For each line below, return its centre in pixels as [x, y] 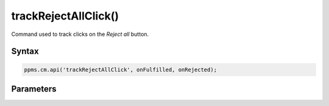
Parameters [34, 89]
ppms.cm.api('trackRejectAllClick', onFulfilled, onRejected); [121, 69]
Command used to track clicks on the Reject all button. [80, 34]
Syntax [25, 51]
